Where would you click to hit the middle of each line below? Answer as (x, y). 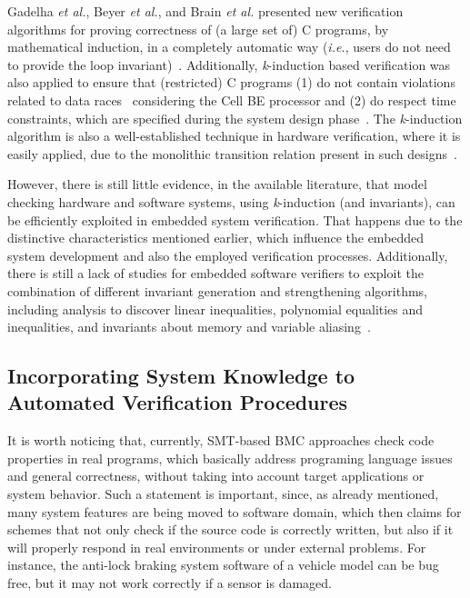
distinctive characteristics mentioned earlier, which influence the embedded (216, 238)
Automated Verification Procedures (178, 402)
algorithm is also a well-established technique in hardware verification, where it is (234, 136)
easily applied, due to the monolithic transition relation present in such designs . (232, 153)
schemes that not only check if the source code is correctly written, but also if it (230, 529)
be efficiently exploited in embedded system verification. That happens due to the (235, 219)
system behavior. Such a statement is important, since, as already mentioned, (223, 494)
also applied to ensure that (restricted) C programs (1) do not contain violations (231, 82)
